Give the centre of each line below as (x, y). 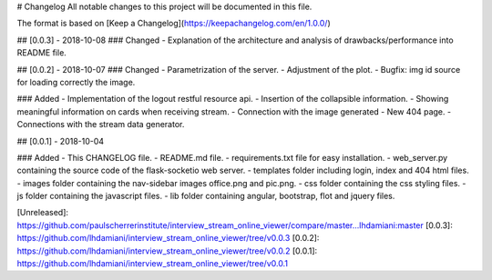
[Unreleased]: (42, 213)
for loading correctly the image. (76, 82)
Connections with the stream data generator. (101, 125)
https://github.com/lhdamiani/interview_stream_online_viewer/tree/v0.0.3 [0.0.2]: (168, 238)
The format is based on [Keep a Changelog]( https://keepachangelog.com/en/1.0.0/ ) (174, 24)
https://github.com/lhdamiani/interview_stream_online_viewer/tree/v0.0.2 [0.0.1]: (167, 251)
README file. (42, 53)
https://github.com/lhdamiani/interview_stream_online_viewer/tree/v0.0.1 (153, 264)
